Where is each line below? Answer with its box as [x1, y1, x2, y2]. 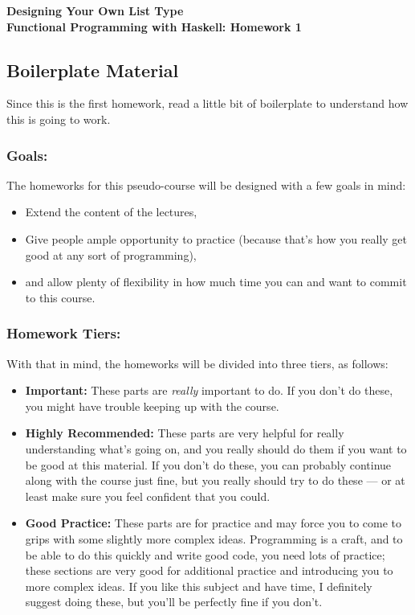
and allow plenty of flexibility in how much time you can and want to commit [25, 273, 407, 290]
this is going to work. [6, 110, 111, 127]
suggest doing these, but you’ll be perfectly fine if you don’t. [25, 593, 323, 610]
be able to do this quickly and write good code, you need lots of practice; [25, 546, 385, 563]
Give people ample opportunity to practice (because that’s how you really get [25, 230, 407, 247]
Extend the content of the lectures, [25, 203, 197, 220]
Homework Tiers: [6, 323, 121, 343]
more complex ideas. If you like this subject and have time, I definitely [25, 577, 372, 594]
